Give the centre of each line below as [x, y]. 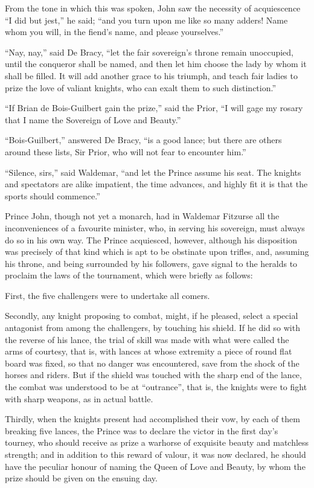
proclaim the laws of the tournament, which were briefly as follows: [129, 275]
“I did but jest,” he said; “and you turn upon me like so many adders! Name [146, 20]
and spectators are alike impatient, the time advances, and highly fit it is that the [156, 184]
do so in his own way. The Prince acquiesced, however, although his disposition [151, 239]
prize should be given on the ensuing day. [81, 478]
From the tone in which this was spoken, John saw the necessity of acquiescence [153, 8]
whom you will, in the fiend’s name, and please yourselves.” [114, 32]
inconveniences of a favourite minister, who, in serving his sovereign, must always [155, 227]
